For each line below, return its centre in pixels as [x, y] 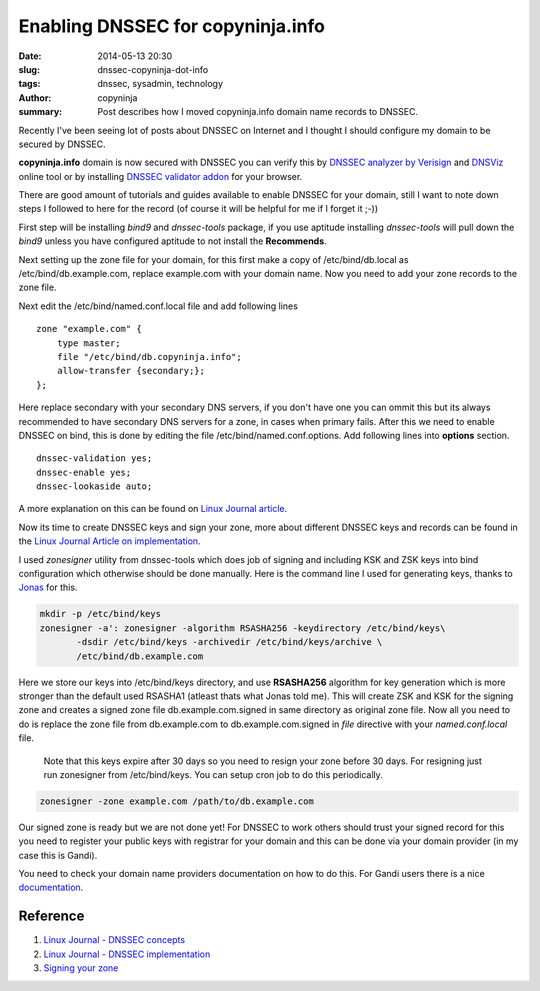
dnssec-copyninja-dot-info [153, 69]
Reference [51, 916]
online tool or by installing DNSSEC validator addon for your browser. [160, 176]
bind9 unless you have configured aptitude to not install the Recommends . [172, 241]
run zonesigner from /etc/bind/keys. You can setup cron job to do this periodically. [213, 774]
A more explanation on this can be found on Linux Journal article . [153, 509]
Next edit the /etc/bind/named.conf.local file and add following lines [158, 306]
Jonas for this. [48, 587]
